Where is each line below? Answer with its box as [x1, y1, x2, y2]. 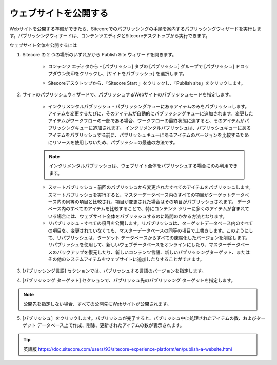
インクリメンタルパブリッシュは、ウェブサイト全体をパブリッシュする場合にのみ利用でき [49, 163, 238, 169]
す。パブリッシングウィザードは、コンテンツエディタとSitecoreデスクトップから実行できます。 [9, 32, 210, 39]
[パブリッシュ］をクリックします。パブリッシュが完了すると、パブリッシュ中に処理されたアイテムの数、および [22, 315, 256, 321]
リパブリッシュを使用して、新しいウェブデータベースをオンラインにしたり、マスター [48, 242, 227, 248]
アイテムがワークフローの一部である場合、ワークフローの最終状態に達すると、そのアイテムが [48, 118, 245, 124]
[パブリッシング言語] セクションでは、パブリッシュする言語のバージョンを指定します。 [22, 267, 206, 274]
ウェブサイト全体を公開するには [9, 42, 77, 48]
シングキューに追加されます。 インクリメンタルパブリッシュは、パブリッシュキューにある [61, 125, 251, 131]
